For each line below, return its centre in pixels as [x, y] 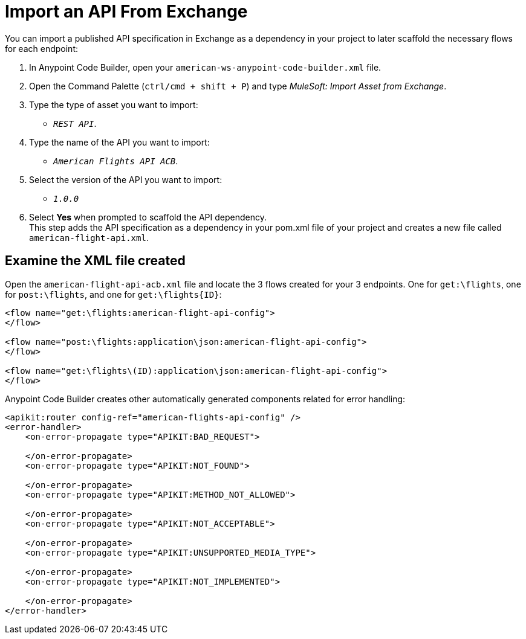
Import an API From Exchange [126, 11]
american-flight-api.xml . [89, 237]
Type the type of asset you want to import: [114, 104]
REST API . [75, 123]
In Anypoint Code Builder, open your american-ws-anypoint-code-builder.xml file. [205, 67]
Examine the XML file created [95, 261]
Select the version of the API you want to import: [126, 179]
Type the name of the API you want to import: [119, 142]
